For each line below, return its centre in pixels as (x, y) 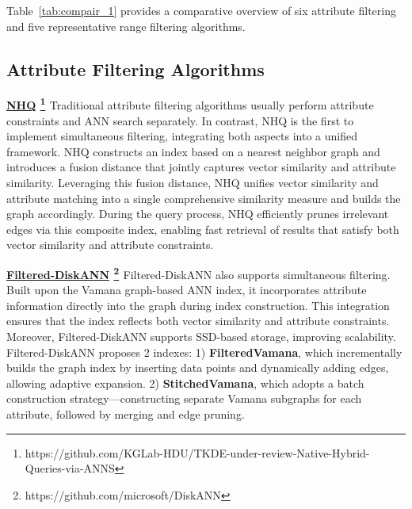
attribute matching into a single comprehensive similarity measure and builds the (204, 198)
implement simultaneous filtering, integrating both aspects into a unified (182, 136)
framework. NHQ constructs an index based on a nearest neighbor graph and (193, 151)
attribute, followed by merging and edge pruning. (126, 413)
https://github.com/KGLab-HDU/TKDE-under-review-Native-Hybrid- (197, 452)
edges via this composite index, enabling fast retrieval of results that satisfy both (203, 229)
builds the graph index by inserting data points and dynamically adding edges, (198, 367)
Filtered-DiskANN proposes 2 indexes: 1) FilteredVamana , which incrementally (204, 352)
